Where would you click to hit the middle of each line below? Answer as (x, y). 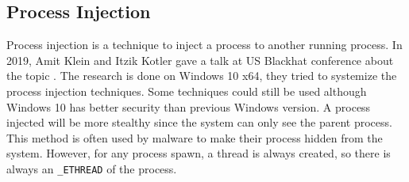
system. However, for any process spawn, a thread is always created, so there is (199, 153)
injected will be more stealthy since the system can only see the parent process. (199, 122)
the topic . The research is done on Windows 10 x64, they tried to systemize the (202, 76)
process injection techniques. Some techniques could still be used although (187, 91)
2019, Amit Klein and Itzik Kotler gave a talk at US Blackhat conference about (200, 60)
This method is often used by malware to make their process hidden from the (195, 137)
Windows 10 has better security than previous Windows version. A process (189, 106)
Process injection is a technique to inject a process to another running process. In (204, 45)
